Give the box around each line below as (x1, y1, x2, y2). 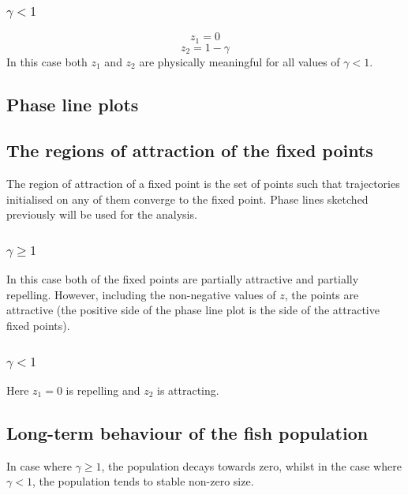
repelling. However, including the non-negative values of (6, 286, 276, 302)
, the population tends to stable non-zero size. (32, 473, 254, 489)
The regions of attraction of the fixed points (6, 138, 373, 163)
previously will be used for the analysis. (6, 206, 197, 223)
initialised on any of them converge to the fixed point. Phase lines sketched (6, 190, 369, 207)
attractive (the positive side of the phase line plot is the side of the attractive (6, 302, 380, 318)
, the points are (284, 286, 359, 302)
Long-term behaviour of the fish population (6, 420, 369, 444)
